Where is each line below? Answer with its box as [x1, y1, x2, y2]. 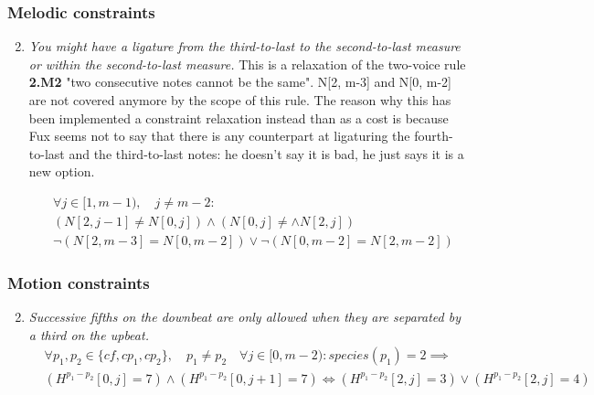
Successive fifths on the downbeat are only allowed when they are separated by [28, 307, 461, 326]
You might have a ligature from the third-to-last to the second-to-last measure [28, 37, 461, 56]
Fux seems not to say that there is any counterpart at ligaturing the [28, 126, 410, 145]
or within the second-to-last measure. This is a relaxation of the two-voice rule [28, 54, 466, 73]
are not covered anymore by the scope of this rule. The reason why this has [28, 91, 451, 109]
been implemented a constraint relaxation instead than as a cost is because [28, 108, 449, 127]
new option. [28, 162, 95, 181]
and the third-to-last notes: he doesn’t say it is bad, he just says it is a [69, 144, 464, 163]
